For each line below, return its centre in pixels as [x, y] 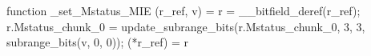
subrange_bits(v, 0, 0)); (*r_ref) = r [98, 42]
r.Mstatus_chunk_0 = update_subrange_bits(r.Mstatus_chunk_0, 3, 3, [186, 26]
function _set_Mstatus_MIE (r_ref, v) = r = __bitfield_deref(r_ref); [183, 10]
